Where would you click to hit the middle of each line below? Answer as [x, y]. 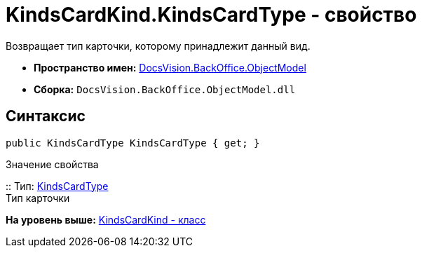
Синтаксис [46, 116]
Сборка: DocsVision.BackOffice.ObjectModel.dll [165, 89]
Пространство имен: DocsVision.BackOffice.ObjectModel [170, 67]
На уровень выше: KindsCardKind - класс [106, 219]
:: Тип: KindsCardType [57, 186]
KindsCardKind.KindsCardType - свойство [211, 15]
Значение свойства [52, 164]
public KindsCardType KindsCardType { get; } [133, 143]
